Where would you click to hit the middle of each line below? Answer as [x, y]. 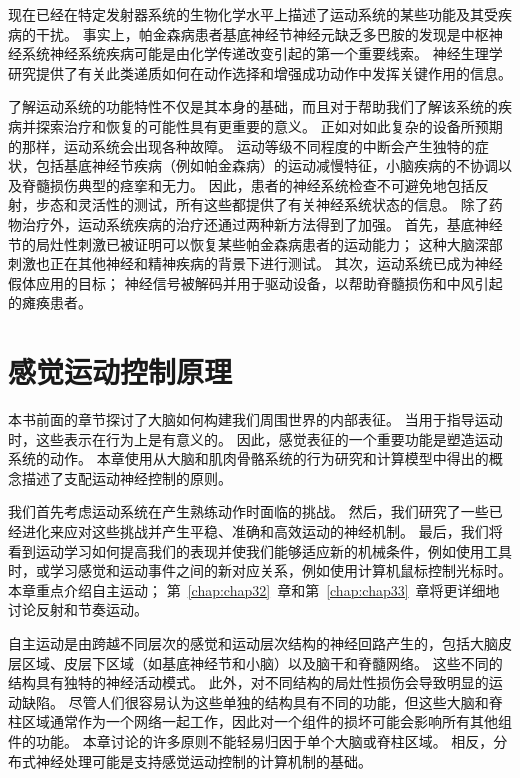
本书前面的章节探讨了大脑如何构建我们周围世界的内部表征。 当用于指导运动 [255, 419]
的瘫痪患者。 [50, 302]
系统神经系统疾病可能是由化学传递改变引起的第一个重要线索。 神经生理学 [262, 53]
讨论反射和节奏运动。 [78, 609]
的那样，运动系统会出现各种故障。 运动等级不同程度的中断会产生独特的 [241, 145]
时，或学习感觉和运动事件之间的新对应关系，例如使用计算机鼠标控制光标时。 [260, 570]
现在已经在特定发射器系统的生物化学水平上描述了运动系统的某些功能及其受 [253, 14]
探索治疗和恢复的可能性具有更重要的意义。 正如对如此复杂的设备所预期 [269, 125]
